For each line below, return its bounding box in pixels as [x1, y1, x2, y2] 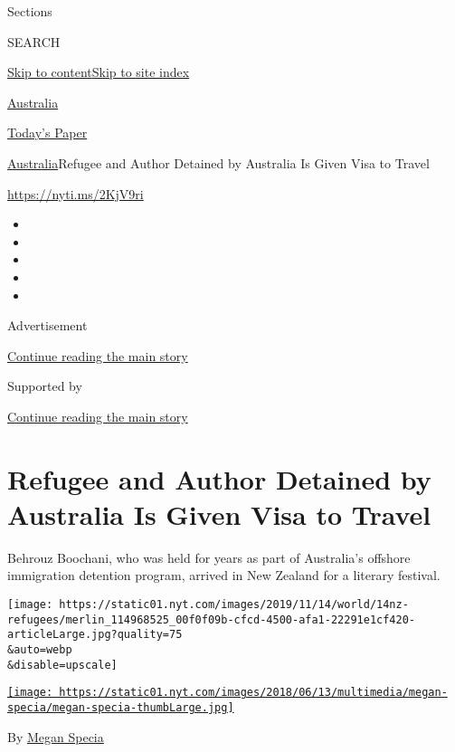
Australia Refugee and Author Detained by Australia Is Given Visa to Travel [7, 153, 430, 172]
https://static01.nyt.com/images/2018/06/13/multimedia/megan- [59, 686, 448, 700]
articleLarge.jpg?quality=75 [7, 628, 183, 642]
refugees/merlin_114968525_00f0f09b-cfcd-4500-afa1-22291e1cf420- [7, 613, 416, 626]
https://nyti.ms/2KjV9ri [7, 184, 144, 203]
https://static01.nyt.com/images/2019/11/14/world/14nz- [59, 598, 409, 611]
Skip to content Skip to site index [7, 62, 190, 81]
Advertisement [7, 316, 88, 335]
